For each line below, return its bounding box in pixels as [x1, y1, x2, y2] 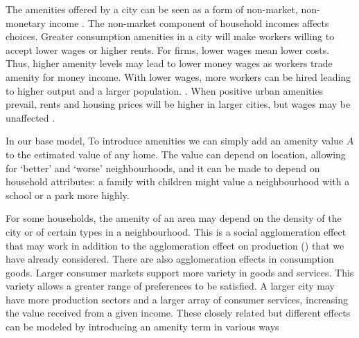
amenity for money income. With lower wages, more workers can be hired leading [6, 69, 351, 84]
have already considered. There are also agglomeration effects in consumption [6, 252, 334, 266]
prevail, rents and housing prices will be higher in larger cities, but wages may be [6, 97, 351, 111]
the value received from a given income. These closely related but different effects [6, 306, 351, 320]
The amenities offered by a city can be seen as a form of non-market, [6, 2, 298, 16]
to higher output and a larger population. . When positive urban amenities [6, 83, 324, 97]
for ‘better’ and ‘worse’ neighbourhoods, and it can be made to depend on [6, 160, 320, 175]
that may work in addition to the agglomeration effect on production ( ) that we [6, 238, 344, 252]
